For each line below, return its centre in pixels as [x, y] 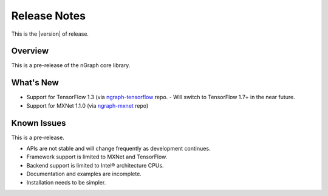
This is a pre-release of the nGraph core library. [71, 65]
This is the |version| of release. [50, 34]
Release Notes [49, 16]
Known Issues [39, 123]
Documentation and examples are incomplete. [84, 174]
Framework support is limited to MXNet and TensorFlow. [97, 157]
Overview [30, 51]
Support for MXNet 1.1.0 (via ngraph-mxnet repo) [87, 105]
